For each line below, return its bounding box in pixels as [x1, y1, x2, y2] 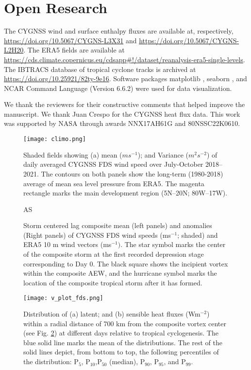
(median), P [109, 356, 145, 367]
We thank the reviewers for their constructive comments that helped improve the [4, 99, 245, 109]
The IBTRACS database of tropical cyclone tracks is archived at [4, 64, 196, 74]
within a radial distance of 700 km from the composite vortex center [23, 318, 226, 328]
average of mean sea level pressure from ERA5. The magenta [23, 178, 204, 188]
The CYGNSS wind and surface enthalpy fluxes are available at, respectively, [4, 26, 234, 36]
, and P [164, 356, 186, 367]
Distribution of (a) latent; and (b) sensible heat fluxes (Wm [23, 309, 201, 319]
